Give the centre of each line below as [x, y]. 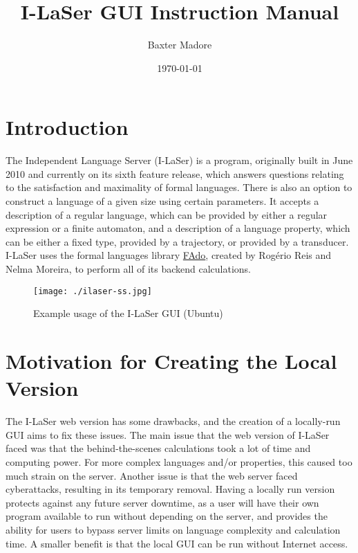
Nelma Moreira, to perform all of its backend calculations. [128, 269]
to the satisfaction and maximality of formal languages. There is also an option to [179, 187]
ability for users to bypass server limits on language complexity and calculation [173, 529]
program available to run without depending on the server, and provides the [167, 516]
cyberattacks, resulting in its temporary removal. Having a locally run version [170, 489]
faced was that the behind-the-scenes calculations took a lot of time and [158, 448]
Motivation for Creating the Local [171, 361]
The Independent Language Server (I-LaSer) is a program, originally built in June [179, 160]
